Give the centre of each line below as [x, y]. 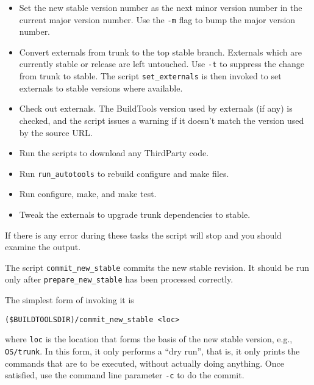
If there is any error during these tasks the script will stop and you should [143, 235]
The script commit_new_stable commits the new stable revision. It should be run [157, 267]
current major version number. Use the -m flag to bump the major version [157, 19]
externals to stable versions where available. [101, 88]
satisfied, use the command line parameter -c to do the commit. [125, 375]
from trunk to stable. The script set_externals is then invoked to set [150, 76]
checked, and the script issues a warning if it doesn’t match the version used [162, 120]
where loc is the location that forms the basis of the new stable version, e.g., [149, 339]
